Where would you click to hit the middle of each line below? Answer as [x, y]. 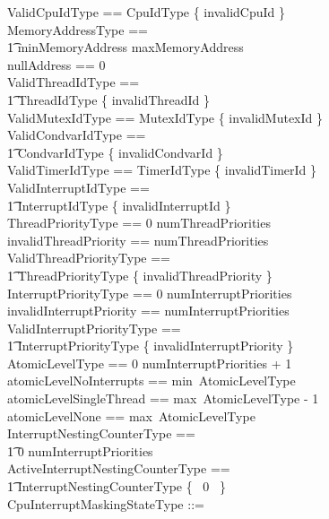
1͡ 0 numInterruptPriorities [80, 450]
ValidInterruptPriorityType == [94, 328]
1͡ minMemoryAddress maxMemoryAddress [126, 47]
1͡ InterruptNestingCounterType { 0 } [117, 486]
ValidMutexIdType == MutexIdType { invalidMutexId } [165, 117]
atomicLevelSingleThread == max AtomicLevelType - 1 [163, 398]
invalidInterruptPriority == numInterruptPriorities [148, 311]
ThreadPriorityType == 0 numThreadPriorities [139, 223]
